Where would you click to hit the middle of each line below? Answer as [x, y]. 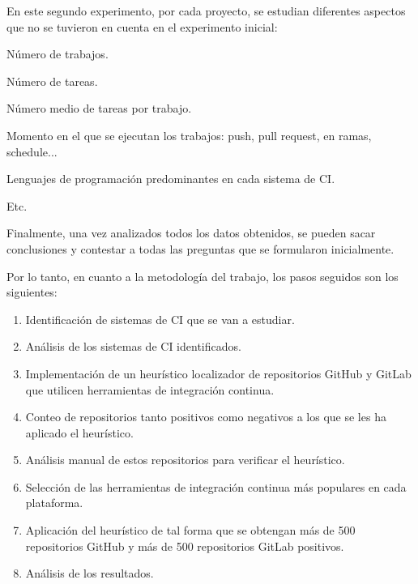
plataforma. [54, 503]
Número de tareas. [52, 81]
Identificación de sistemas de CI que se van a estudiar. [160, 319]
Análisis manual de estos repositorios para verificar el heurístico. [185, 460]
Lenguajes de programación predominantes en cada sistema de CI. [171, 179]
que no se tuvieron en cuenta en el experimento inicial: [142, 26]
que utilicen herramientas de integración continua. [150, 389]
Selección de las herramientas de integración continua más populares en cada [216, 486]
